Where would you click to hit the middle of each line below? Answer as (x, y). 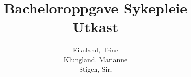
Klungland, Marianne (95, 59)
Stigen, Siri (95, 69)
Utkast (95, 27)
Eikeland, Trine (95, 50)
